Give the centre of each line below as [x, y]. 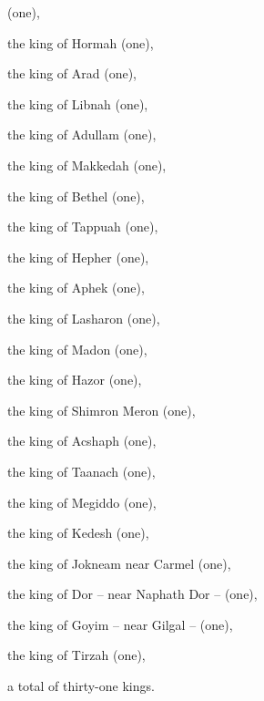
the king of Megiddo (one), [82, 502]
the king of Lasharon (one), [84, 318]
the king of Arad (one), [72, 73]
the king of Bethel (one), [76, 196]
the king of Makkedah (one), [87, 165]
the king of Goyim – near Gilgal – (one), [120, 624]
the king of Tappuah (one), [83, 227]
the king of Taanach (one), [81, 471]
